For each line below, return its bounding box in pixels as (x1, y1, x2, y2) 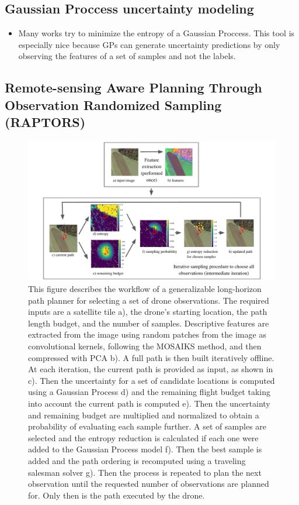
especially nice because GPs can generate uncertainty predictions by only (18, 38, 280, 50)
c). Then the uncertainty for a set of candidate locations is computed (28, 374, 275, 386)
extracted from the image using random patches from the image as (28, 328, 266, 341)
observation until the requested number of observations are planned (28, 477, 269, 490)
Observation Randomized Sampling (5, 95, 222, 114)
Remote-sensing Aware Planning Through (5, 78, 262, 97)
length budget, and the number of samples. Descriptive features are (28, 317, 269, 329)
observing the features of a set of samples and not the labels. (18, 50, 236, 62)
